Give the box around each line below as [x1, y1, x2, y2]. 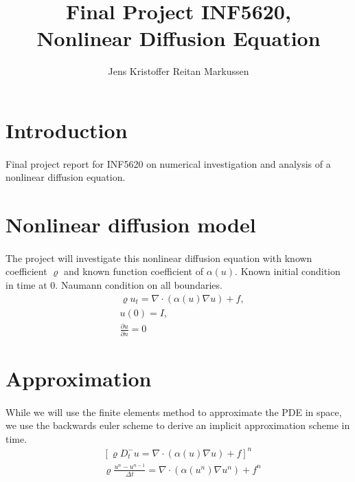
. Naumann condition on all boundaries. [55, 278, 222, 292]
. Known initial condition [235, 264, 341, 278]
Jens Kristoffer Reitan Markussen [108, 64, 249, 78]
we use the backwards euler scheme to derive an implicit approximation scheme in [5, 418, 350, 432]
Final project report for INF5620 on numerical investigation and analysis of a [5, 156, 331, 171]
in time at [5, 278, 47, 292]
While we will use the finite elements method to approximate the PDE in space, [5, 404, 342, 419]
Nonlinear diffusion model [5, 210, 256, 239]
